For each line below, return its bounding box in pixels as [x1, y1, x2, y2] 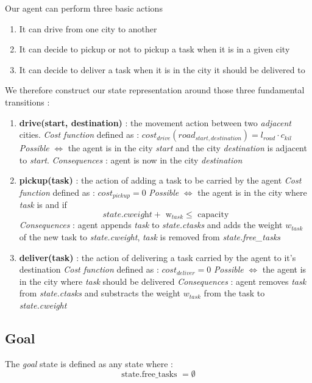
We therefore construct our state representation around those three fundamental [5, 84, 305, 96]
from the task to [204, 287, 265, 299]
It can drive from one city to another [19, 22, 157, 35]
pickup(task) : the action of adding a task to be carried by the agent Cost [19, 174, 302, 187]
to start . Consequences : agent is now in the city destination [19, 153, 243, 166]
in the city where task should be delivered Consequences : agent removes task [19, 274, 307, 287]
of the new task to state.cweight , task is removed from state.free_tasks [19, 231, 281, 243]
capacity [197, 210, 229, 219]
